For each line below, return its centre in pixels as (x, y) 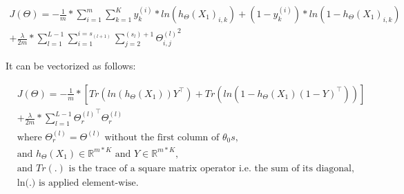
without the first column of (162, 137)
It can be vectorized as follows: (71, 66)
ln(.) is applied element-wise (76, 183)
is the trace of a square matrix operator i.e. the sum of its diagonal (210, 168)
